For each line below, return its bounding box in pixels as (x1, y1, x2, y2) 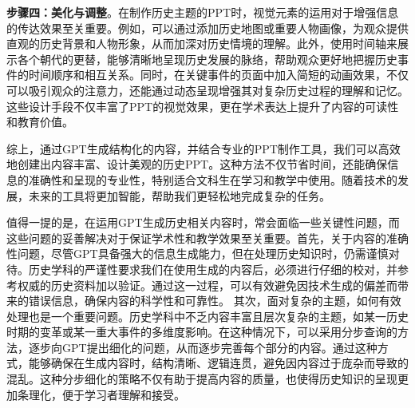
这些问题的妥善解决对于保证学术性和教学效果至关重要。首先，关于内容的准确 (6, 229, 409, 246)
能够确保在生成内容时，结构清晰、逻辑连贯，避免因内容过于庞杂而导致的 (28, 355, 409, 371)
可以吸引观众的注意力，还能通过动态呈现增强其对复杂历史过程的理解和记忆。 (6, 81, 409, 98)
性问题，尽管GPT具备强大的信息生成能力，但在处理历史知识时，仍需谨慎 (6, 245, 389, 262)
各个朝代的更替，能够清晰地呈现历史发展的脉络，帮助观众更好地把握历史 (17, 50, 397, 67)
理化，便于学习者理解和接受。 (28, 386, 185, 402)
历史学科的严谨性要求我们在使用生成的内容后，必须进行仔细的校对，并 (28, 260, 397, 277)
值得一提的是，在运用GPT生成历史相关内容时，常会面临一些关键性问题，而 (6, 214, 400, 231)
